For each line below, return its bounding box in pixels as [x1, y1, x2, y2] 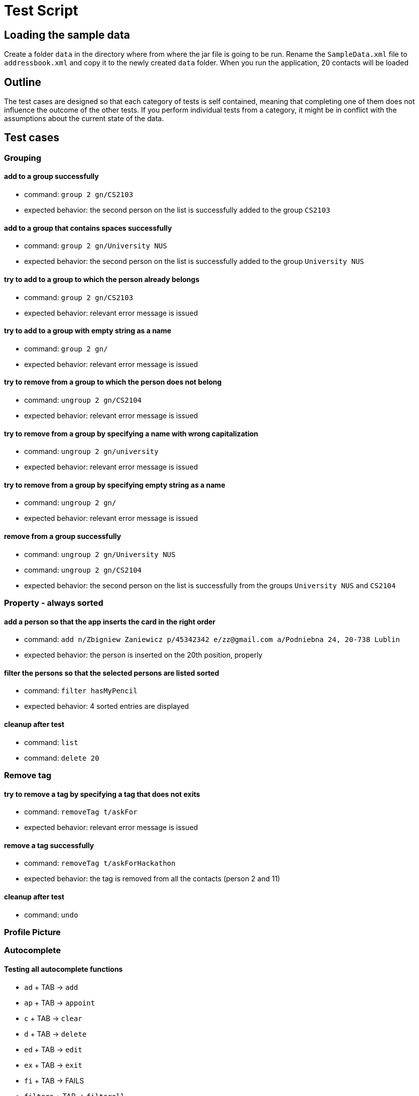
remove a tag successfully [4, 841, 94, 850]
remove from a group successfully [4, 532, 121, 540]
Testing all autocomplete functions [4, 965, 123, 974]
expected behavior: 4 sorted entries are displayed [24, 702, 189, 711]
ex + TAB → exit [24, 1060, 82, 1069]
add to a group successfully [4, 172, 99, 181]
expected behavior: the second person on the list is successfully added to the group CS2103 [24, 206, 331, 215]
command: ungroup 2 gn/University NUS [24, 550, 176, 559]
